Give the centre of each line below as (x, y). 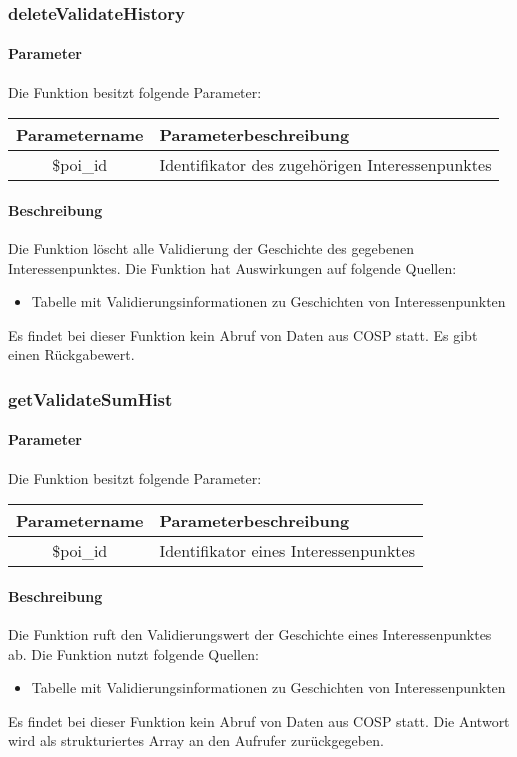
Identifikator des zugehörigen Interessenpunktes (325, 165)
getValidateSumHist (90, 398)
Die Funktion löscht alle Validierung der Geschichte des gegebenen (211, 248)
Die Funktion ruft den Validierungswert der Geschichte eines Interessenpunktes (250, 634)
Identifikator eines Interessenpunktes (287, 551)
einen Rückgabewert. (71, 354)
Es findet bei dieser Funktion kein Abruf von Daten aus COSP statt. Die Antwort (259, 720)
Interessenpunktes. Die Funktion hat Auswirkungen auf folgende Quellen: (232, 267)
